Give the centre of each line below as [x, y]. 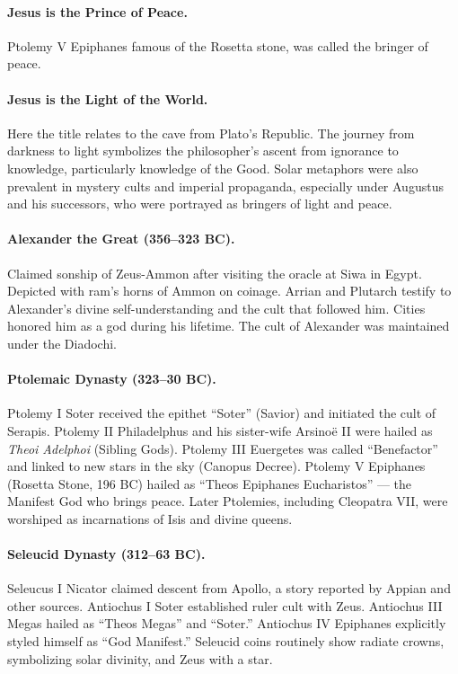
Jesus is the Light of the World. [108, 98]
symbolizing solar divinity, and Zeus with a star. [140, 658]
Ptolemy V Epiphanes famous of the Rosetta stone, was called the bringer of [218, 45]
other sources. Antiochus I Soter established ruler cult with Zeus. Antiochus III [225, 605]
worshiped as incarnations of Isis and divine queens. [150, 518]
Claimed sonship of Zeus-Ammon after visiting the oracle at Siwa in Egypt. [215, 273]
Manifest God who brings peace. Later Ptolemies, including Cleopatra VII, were [228, 501]
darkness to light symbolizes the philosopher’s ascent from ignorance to [203, 151]
